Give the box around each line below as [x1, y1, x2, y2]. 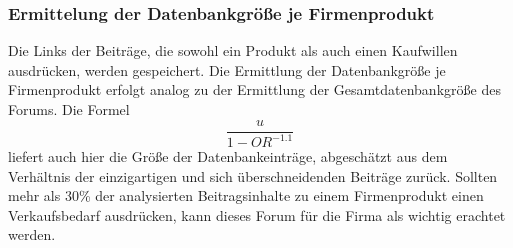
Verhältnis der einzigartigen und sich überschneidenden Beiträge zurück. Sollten [8, 165, 498, 186]
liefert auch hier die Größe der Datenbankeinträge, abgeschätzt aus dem [8, 146, 448, 166]
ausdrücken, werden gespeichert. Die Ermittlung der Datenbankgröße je [8, 59, 446, 80]
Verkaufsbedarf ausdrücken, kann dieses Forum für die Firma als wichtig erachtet [8, 204, 506, 225]
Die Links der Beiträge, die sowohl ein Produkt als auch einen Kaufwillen [8, 40, 458, 61]
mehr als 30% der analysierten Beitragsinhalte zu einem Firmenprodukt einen [8, 185, 484, 206]
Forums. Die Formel [8, 99, 130, 119]
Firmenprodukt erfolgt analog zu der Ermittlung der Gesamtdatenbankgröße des [8, 79, 501, 100]
